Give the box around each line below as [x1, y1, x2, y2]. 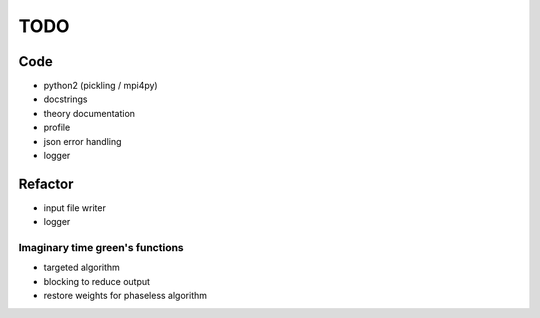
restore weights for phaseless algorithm [43, 290, 208, 302]
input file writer [43, 201, 107, 214]
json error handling [43, 135, 122, 147]
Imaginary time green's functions [18, 241, 184, 255]
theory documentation [43, 107, 135, 119]
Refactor [18, 175, 74, 192]
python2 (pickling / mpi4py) [43, 80, 159, 92]
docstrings [43, 93, 88, 105]
